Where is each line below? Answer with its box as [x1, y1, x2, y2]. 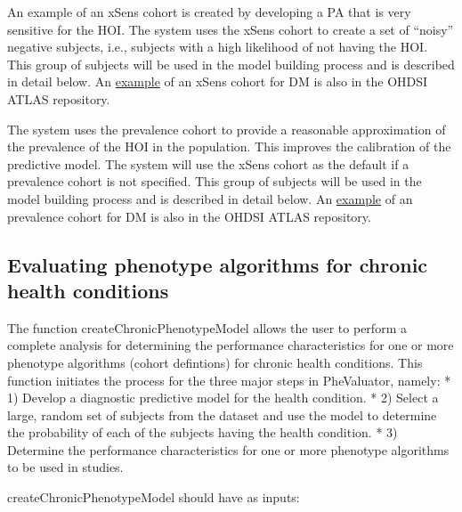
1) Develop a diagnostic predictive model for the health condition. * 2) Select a [7, 388, 439, 407]
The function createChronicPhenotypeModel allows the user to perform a [7, 318, 407, 337]
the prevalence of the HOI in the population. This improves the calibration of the [7, 137, 451, 156]
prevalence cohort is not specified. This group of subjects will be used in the [7, 172, 422, 191]
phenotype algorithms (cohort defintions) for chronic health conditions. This [7, 353, 423, 371]
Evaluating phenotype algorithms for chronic [7, 250, 428, 278]
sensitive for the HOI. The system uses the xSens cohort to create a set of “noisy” [7, 20, 454, 38]
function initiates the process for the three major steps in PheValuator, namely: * [7, 370, 451, 389]
